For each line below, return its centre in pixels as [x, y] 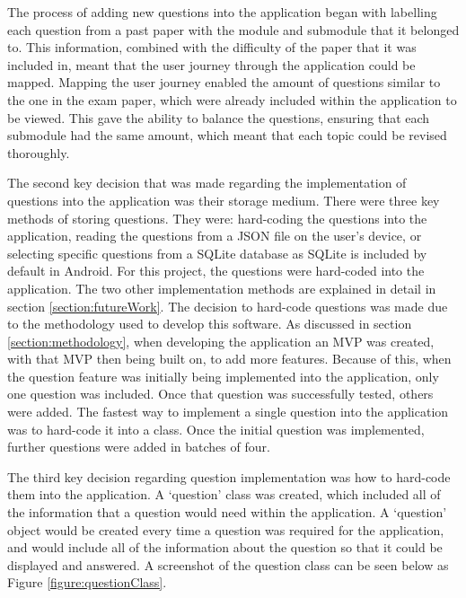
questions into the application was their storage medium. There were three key [224, 200]
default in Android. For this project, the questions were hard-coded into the [216, 271]
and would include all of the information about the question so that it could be [225, 547]
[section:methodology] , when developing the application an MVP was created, [221, 341]
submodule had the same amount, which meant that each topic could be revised [227, 135]
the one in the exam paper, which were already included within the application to [232, 99]
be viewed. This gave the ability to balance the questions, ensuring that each [219, 117]
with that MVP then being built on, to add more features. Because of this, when [229, 359]
